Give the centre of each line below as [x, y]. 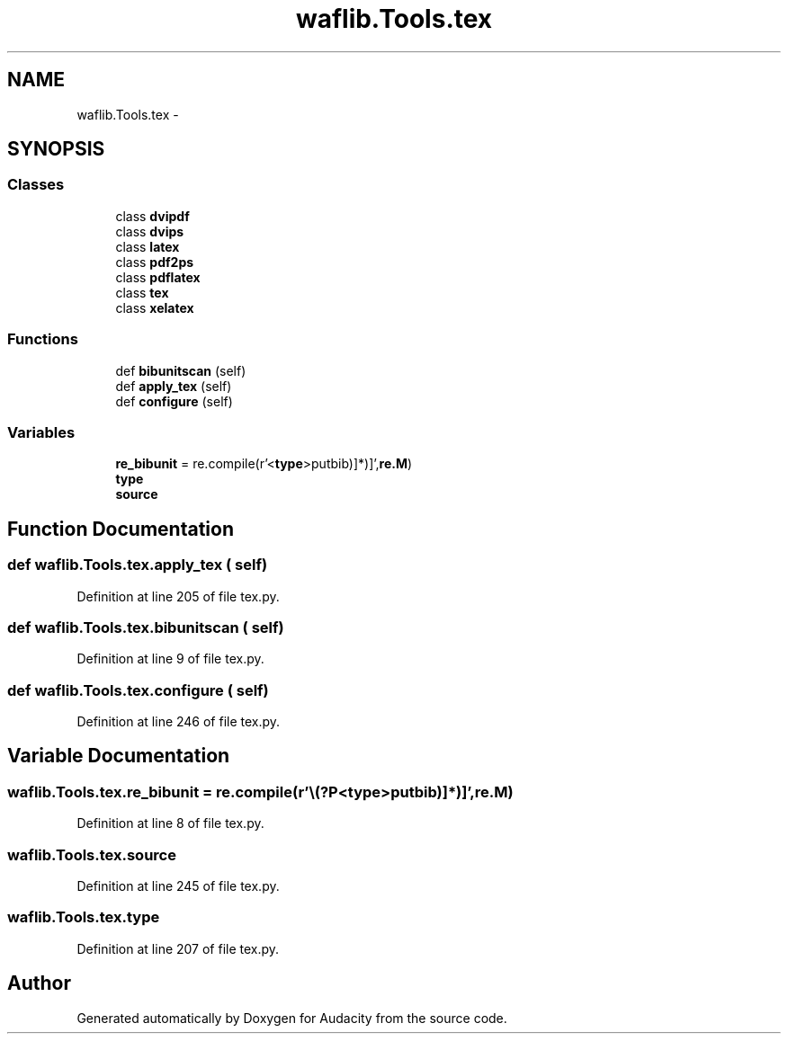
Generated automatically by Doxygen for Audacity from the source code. [292, 1018]
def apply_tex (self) [174, 386]
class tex [142, 292]
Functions [43, 339]
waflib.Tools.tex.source [92, 854]
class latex [148, 246]
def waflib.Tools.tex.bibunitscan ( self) [146, 627]
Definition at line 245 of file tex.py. [178, 886]
